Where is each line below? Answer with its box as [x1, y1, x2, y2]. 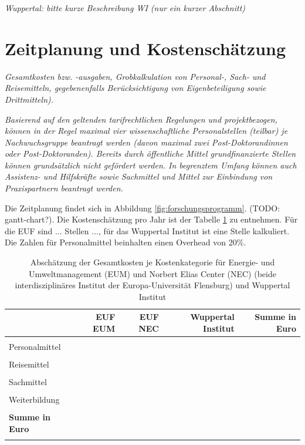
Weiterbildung [9, 393, 60, 406]
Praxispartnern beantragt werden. [5, 182, 123, 194]
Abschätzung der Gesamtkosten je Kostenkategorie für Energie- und [30, 256, 275, 268]
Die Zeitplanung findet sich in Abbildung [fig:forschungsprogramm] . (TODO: [5, 201, 280, 214]
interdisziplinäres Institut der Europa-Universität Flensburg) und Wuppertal [15, 279, 290, 291]
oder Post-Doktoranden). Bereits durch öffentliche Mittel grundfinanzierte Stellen [5, 147, 296, 160]
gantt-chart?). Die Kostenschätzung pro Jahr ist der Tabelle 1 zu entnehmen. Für [5, 213, 298, 225]
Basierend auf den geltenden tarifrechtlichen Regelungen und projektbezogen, [5, 113, 277, 125]
